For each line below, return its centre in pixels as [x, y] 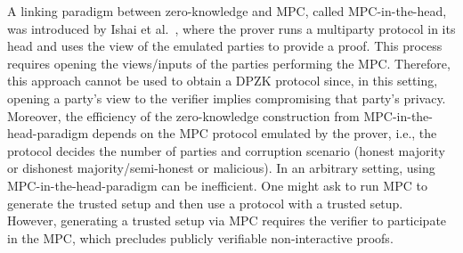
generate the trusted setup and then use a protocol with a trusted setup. [205, 203]
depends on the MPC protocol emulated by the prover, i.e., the [264, 133]
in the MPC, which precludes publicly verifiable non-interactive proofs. [200, 237]
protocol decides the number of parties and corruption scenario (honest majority [226, 150]
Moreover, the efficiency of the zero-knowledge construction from [183, 115]
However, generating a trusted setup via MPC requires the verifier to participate [227, 220]
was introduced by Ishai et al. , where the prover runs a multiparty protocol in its [231, 28]
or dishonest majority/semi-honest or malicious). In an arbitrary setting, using [221, 168]
